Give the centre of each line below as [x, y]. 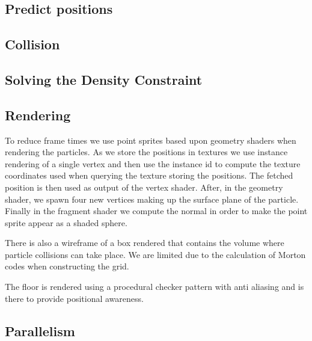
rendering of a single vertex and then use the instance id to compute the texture [153, 163]
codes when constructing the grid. [67, 266]
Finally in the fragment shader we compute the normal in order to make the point [156, 211]
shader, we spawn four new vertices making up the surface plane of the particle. [152, 199]
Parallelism [40, 330]
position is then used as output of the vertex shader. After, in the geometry [144, 187]
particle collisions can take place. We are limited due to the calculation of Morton [155, 254]
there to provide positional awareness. [74, 298]
